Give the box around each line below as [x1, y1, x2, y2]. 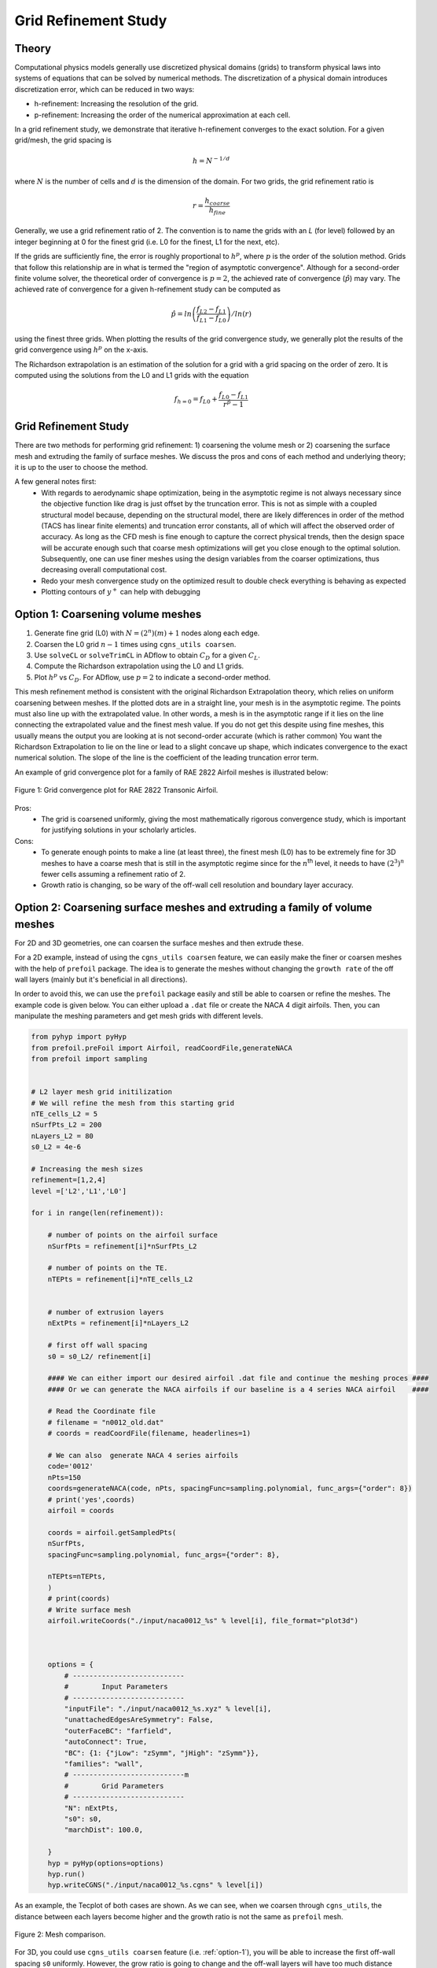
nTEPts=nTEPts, [47, 1572, 106, 1581]
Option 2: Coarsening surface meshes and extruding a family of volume [14, 901, 373, 915]
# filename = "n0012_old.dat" [47, 1418, 164, 1426]
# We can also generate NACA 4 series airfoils [47, 1451, 239, 1460]
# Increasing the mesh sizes [31, 1164, 144, 1173]
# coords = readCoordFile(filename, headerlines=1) [47, 1429, 252, 1438]
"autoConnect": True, [64, 1737, 148, 1747]
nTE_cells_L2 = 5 [31, 1109, 98, 1118]
